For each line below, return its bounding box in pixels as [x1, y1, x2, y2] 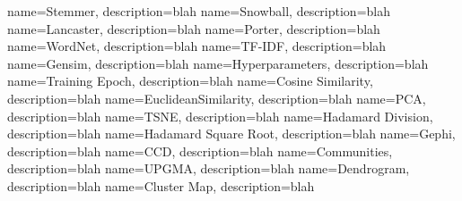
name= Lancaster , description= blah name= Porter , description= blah [7, 19, 380, 38]
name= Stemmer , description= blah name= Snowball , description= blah [7, 2, 391, 20]
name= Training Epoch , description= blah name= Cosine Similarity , [7, 71, 373, 90]
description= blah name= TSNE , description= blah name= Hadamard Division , [7, 106, 433, 125]
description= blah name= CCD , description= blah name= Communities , [7, 141, 393, 160]
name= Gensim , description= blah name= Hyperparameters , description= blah [7, 54, 429, 72]
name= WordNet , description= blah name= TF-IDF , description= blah [7, 37, 387, 55]
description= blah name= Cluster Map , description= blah [7, 176, 315, 195]
